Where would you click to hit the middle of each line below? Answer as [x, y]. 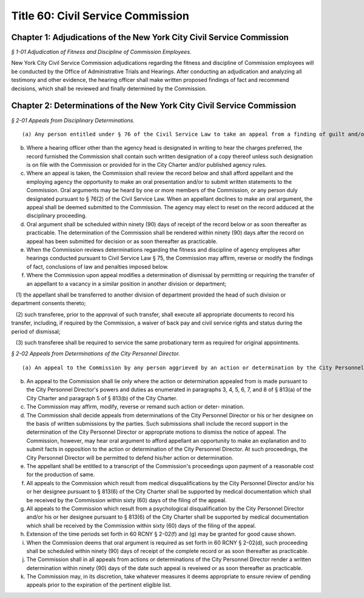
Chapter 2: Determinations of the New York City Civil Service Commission [154, 106]
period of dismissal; [36, 331]
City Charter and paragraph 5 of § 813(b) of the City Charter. [102, 398]
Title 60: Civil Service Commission [100, 16]
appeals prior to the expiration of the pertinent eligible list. [99, 585]
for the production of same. [61, 475]
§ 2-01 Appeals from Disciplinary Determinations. [73, 120]
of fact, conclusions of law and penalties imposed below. [98, 266]
